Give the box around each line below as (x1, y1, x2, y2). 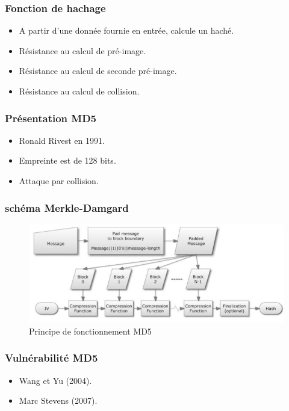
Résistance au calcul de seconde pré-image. (19, 64, 177, 77)
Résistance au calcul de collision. (19, 85, 140, 97)
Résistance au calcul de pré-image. (19, 44, 146, 57)
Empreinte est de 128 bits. (19, 154, 116, 167)
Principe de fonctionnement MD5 (29, 324, 152, 337)
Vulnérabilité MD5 (5, 350, 98, 365)
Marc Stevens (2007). (19, 394, 98, 407)
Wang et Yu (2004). (19, 374, 92, 386)
